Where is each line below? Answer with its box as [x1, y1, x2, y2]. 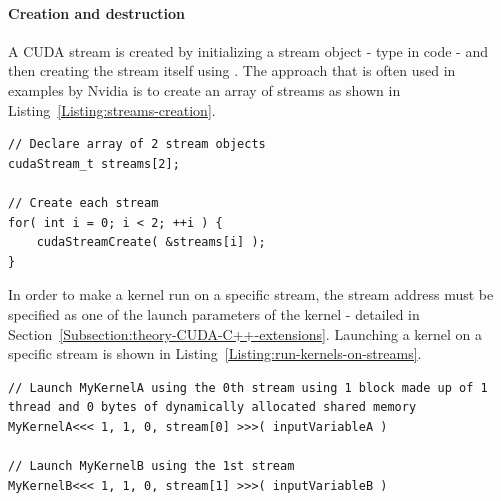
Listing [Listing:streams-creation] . [8, 99, 216, 120]
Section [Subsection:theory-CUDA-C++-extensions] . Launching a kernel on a [8, 323, 483, 344]
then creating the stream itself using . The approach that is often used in [8, 60, 456, 81]
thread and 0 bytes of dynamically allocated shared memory [8, 400, 417, 415]
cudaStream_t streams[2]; [8, 156, 180, 171]
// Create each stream [8, 195, 159, 210]
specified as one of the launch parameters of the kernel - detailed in [8, 303, 420, 324]
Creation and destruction [8, 2, 186, 23]
